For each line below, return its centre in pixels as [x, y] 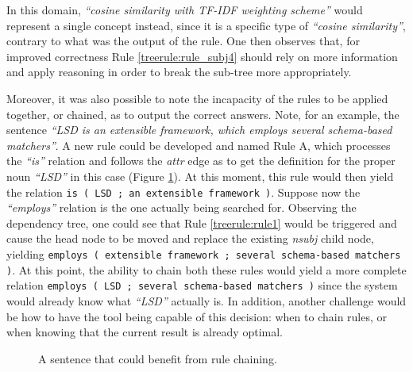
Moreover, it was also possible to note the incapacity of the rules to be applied [197, 98]
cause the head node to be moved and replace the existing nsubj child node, [190, 238]
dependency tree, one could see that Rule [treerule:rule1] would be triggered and [202, 222]
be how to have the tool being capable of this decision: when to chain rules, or [197, 316]
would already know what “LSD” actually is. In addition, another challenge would [206, 300]
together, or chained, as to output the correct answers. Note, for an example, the [203, 114]
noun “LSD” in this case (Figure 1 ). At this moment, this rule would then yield [200, 176]
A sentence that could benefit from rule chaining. [158, 358]
